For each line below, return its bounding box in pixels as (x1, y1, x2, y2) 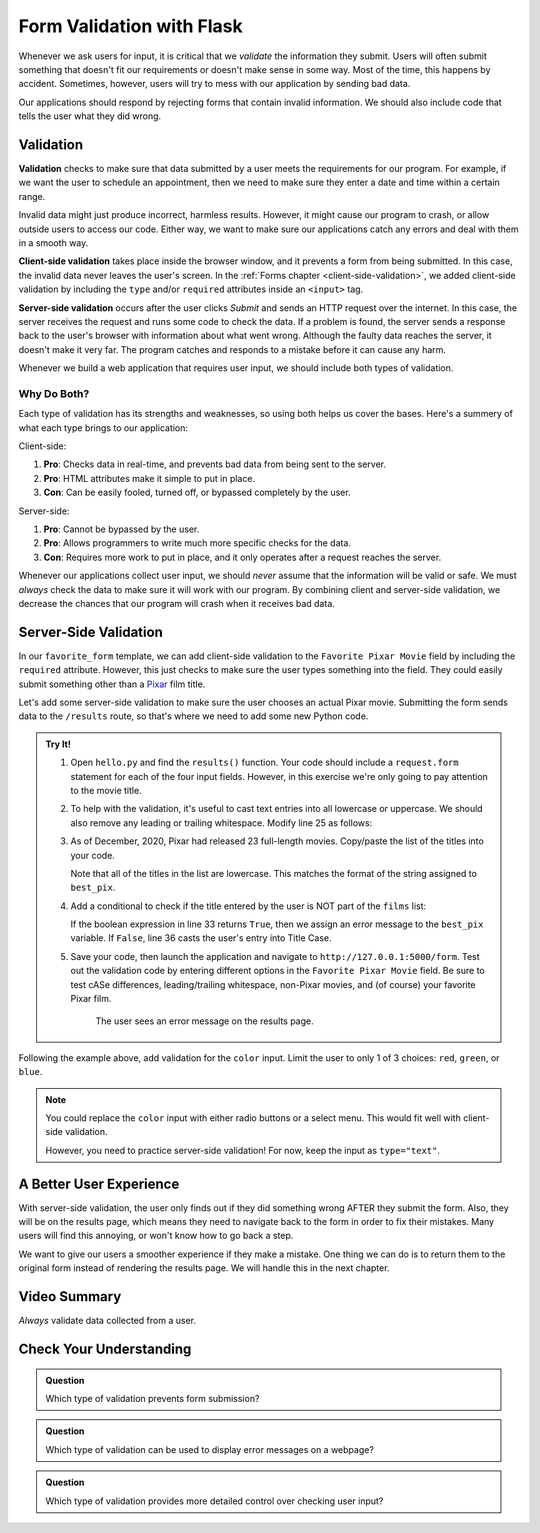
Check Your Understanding (18, 1340, 192, 1357)
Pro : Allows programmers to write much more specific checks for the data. (43, 537, 352, 549)
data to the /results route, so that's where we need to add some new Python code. (18, 710, 369, 722)
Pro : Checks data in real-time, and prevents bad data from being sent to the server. (43, 458, 387, 470)
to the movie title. (70, 784, 142, 796)
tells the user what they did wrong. (18, 110, 162, 122)
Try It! (45, 738, 72, 750)
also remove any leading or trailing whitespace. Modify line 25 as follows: (70, 816, 373, 829)
